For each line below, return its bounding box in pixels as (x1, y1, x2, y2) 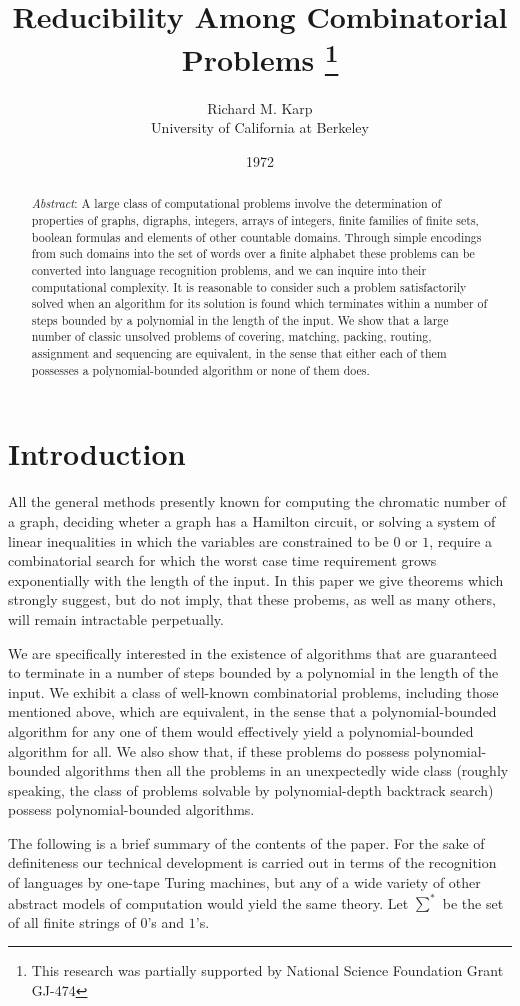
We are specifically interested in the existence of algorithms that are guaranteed (8, 642, 497, 663)
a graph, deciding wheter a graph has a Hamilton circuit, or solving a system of (8, 510, 496, 531)
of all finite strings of (8, 911, 136, 932)
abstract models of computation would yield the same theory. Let (8, 892, 409, 913)
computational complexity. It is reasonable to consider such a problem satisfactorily (31, 278, 467, 295)
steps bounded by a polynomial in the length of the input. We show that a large (31, 311, 449, 328)
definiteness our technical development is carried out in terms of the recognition (8, 852, 497, 873)
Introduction (8, 433, 186, 474)
